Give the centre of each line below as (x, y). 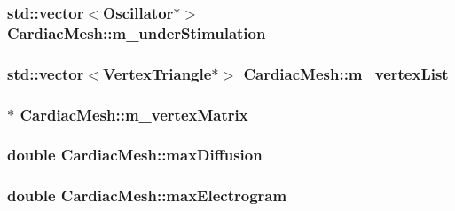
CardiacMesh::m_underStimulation (137, 32)
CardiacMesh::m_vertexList (346, 73)
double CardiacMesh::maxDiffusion (135, 155)
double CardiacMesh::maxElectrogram (147, 195)
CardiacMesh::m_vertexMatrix (134, 114)
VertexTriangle (157, 73)
